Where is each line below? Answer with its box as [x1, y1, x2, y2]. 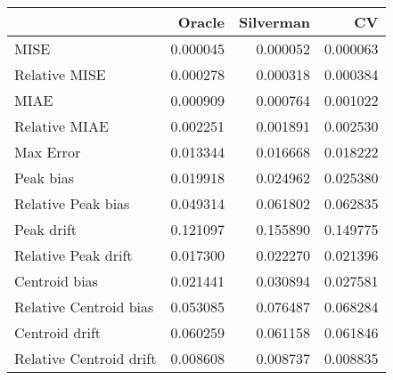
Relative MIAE [14, 116, 109, 136]
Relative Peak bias [14, 193, 130, 214]
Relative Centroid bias [14, 296, 154, 317]
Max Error [14, 141, 81, 162]
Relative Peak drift [14, 245, 133, 265]
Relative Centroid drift [14, 348, 157, 368]
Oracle [177, 12, 225, 32]
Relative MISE [14, 64, 106, 85]
